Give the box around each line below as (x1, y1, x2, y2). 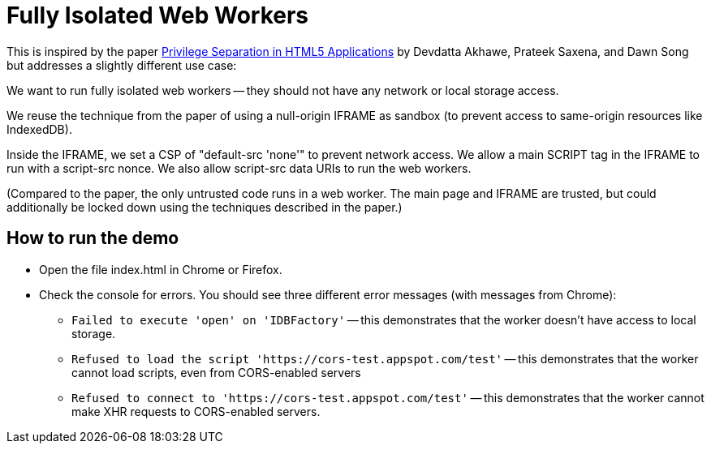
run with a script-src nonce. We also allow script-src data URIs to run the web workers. (6, 161, 472, 175)
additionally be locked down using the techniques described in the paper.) (6, 199, 403, 214)
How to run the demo (6, 228, 179, 249)
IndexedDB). (6, 122, 72, 136)
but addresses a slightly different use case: (6, 58, 237, 72)
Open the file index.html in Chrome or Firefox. (39, 262, 282, 276)
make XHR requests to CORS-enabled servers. (71, 404, 321, 418)
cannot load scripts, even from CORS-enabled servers (71, 365, 361, 379)
